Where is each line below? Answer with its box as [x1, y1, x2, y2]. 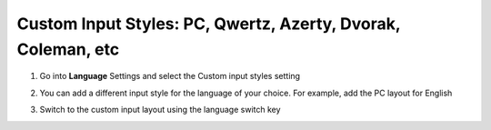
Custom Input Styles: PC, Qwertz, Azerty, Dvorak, [16, 14, 401, 34]
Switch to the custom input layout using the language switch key [39, 105, 281, 115]
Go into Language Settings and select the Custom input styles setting [39, 71, 300, 82]
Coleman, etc [16, 39, 120, 59]
